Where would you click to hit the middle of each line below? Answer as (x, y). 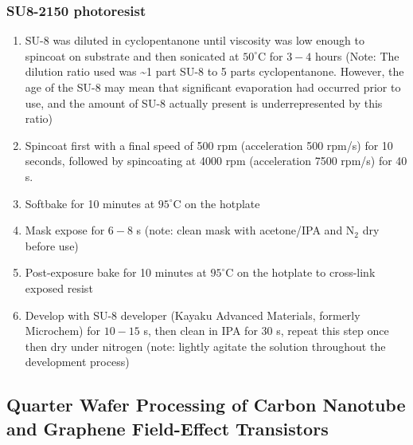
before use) (52, 245)
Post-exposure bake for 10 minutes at (116, 272)
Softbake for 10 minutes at (90, 203)
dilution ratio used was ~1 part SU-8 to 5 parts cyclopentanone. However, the (214, 71)
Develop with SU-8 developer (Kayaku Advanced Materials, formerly (193, 315)
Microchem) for (62, 331)
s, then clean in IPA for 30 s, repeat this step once (266, 331)
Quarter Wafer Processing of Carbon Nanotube (206, 405)
